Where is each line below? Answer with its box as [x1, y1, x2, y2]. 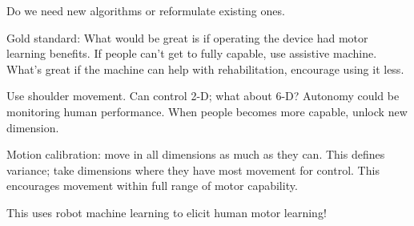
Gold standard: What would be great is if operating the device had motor [6, 29, 368, 46]
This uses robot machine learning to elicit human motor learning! [6, 204, 327, 220]
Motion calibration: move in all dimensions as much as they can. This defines [6, 146, 385, 163]
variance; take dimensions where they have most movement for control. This [6, 161, 380, 178]
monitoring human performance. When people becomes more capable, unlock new [6, 103, 408, 119]
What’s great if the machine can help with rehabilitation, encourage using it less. [6, 60, 404, 77]
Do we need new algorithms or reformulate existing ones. [6, 2, 285, 18]
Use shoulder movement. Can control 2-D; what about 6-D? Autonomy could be [6, 87, 400, 104]
